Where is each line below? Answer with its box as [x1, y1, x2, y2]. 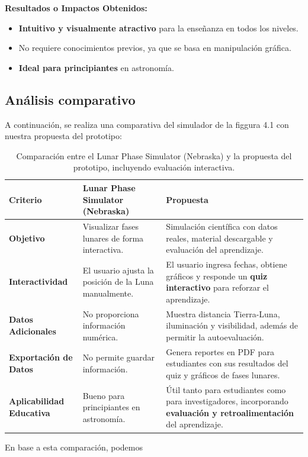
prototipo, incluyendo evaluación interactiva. [73, 161, 235, 173]
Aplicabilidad [9, 395, 65, 407]
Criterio [9, 193, 42, 205]
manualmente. [82, 287, 134, 299]
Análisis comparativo [5, 90, 136, 108]
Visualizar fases [82, 220, 139, 232]
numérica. [82, 330, 118, 343]
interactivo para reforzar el [166, 281, 269, 294]
